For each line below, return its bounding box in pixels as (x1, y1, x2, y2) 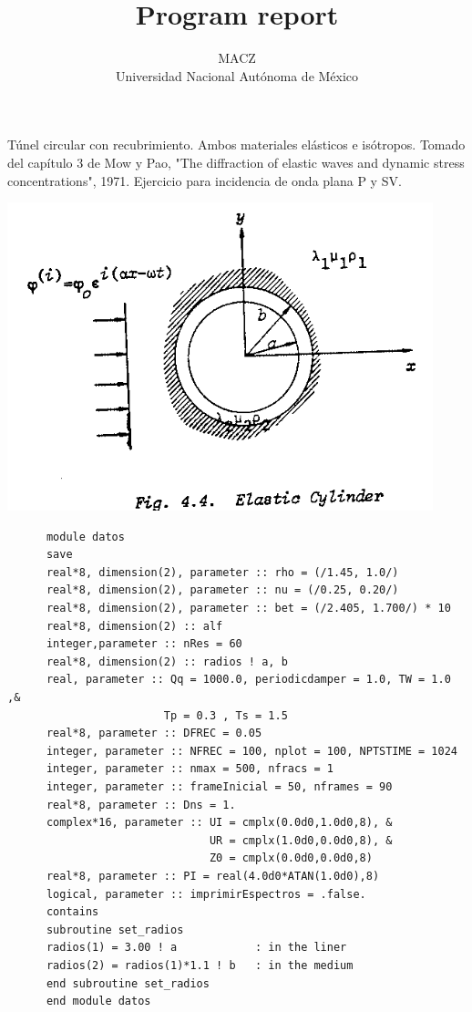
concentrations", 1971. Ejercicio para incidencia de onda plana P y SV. (7, 170, 402, 190)
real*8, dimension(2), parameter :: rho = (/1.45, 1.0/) (46, 565, 399, 579)
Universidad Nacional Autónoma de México (115, 66, 359, 85)
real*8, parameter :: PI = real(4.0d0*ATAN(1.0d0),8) (46, 869, 380, 883)
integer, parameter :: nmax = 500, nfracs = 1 (46, 762, 333, 776)
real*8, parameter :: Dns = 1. (46, 798, 236, 811)
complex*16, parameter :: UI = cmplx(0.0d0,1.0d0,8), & (46, 816, 393, 830)
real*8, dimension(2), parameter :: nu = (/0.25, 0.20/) (46, 583, 399, 597)
